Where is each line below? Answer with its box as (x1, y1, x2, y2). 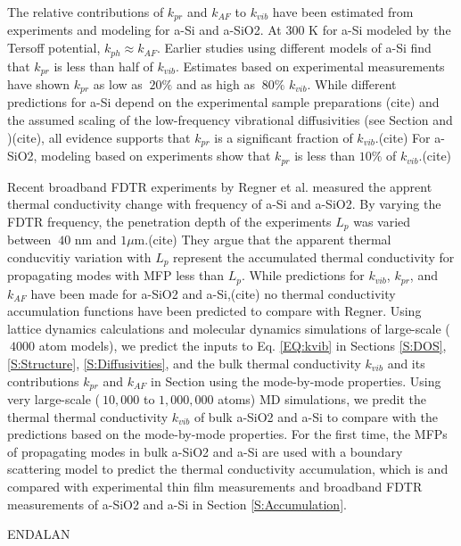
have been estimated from (272, 3, 414, 21)
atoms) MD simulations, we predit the (218, 390, 426, 409)
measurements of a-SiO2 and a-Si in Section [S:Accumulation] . (7, 494, 347, 513)
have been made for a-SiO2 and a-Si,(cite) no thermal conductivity (30, 284, 396, 302)
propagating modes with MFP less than (7, 266, 224, 285)
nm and (74, 230, 117, 249)
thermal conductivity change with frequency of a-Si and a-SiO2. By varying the (7, 194, 441, 213)
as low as (93, 74, 143, 93)
